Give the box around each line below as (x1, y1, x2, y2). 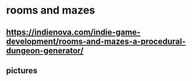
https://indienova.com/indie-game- (6, 27, 141, 37)
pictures (6, 66, 38, 76)
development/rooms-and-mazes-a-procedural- (6, 36, 186, 46)
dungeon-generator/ (6, 46, 84, 56)
